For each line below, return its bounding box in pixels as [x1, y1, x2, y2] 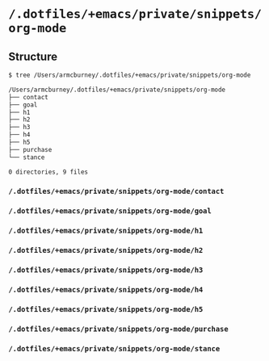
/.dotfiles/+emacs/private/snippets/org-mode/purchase [8, 324, 229, 334]
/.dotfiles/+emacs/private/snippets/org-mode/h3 [8, 266, 204, 275]
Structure [8, 49, 58, 63]
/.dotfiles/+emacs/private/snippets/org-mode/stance [8, 344, 221, 353]
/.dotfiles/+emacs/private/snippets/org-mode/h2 [8, 246, 204, 255]
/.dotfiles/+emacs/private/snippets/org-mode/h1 [8, 226, 204, 236]
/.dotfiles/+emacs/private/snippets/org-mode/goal [8, 207, 212, 216]
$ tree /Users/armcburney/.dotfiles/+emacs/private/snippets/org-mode [8, 71, 251, 79]
